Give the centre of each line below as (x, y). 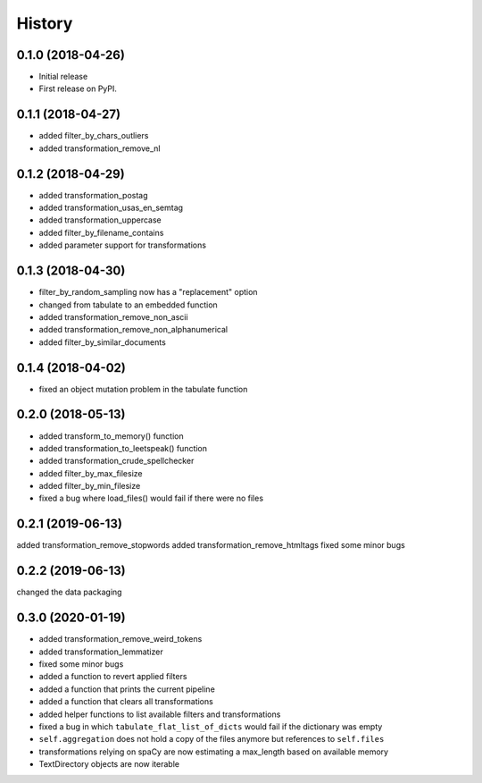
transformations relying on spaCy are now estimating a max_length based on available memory (213, 752)
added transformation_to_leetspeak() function (123, 448)
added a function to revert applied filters (113, 677)
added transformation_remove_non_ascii (113, 316)
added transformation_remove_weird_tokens (120, 639)
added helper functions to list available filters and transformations (160, 714)
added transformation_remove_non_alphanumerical (133, 330)
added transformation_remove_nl (100, 148)
